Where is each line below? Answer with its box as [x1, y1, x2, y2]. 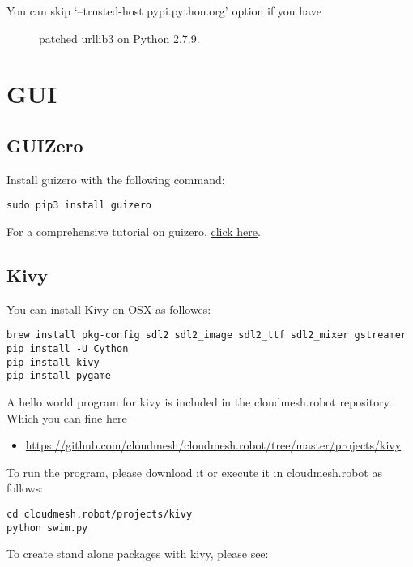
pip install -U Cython [6, 343, 129, 355]
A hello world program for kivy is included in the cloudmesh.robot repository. [6, 393, 392, 410]
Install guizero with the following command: [6, 170, 225, 187]
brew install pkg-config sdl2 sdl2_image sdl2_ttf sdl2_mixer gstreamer [6, 329, 407, 341]
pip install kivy [6, 356, 100, 368]
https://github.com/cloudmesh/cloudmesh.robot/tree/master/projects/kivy [25, 436, 402, 453]
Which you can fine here [6, 409, 127, 426]
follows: [6, 479, 44, 496]
